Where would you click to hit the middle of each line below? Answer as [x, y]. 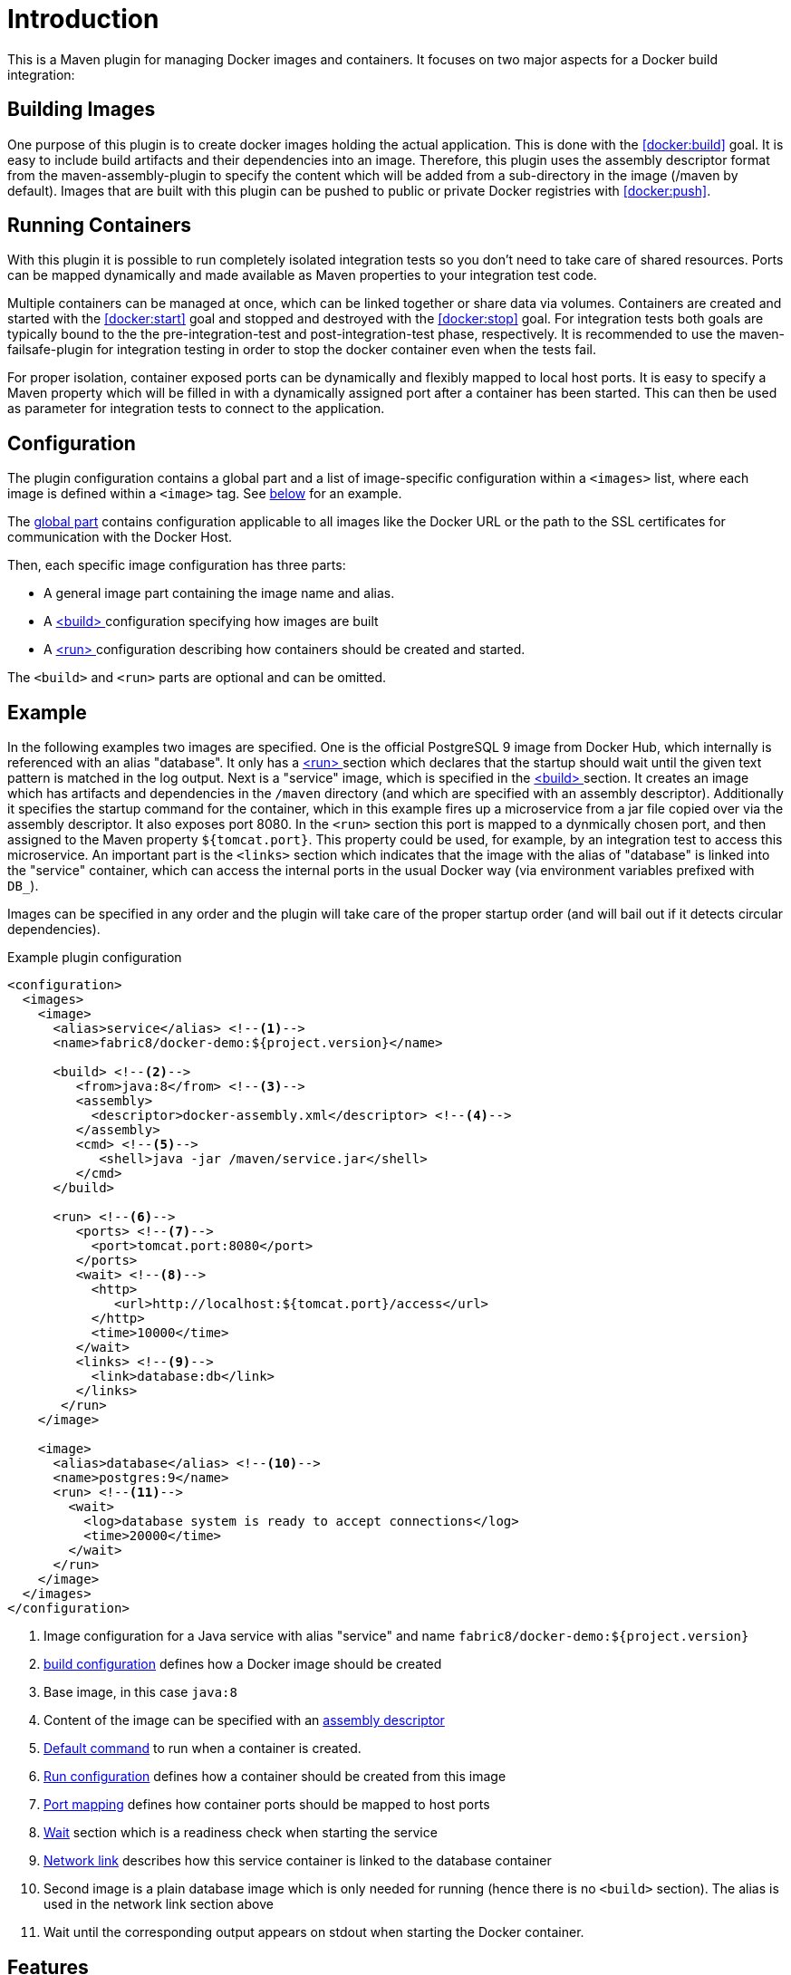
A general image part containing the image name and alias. [219, 593]
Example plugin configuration [95, 958]
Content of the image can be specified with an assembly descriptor [244, 1720]
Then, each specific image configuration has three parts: [177, 565]
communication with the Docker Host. [120, 537]
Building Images [82, 110]
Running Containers [100, 226]
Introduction [83, 19]
